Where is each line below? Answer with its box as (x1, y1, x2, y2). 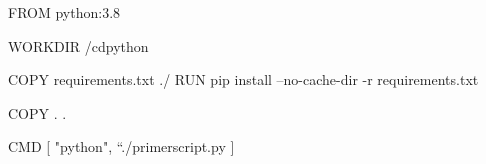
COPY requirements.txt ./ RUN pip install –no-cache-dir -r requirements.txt (8, 69, 479, 90)
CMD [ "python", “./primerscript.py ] (8, 136, 235, 157)
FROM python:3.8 (8, 2, 121, 22)
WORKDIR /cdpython (8, 35, 149, 56)
